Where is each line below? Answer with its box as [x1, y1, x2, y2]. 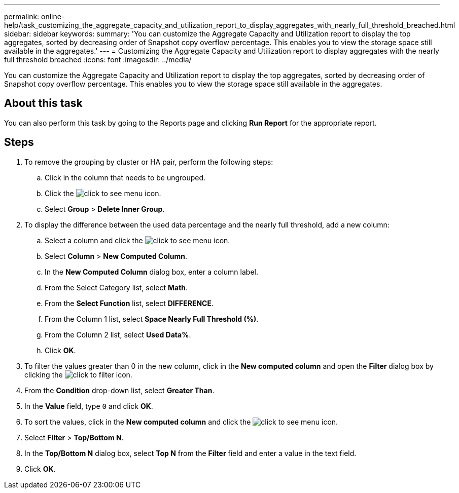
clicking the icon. [24, 370, 132, 379]
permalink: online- [4, 12, 65, 21]
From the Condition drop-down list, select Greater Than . [24, 386, 215, 395]
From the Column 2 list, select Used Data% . [45, 330, 191, 339]
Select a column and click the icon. [45, 236, 230, 245]
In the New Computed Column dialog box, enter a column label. [45, 267, 258, 276]
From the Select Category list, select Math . [45, 283, 188, 292]
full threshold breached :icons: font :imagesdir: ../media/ [4, 55, 192, 64]
